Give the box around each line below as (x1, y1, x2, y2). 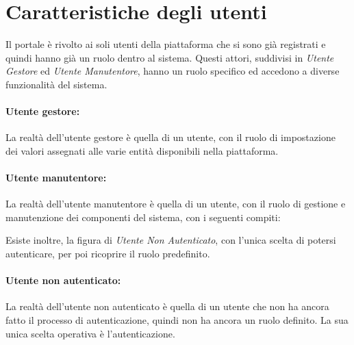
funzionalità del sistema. (5, 77, 108, 91)
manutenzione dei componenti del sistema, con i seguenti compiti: (5, 209, 281, 224)
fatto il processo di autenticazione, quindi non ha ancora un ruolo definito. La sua (5, 313, 349, 327)
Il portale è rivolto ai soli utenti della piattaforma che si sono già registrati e (5, 37, 326, 51)
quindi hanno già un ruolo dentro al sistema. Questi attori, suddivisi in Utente (5, 50, 334, 64)
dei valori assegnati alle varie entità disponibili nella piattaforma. (5, 143, 279, 157)
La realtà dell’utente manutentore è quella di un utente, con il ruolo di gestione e (5, 196, 346, 211)
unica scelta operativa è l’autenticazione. (5, 326, 175, 340)
